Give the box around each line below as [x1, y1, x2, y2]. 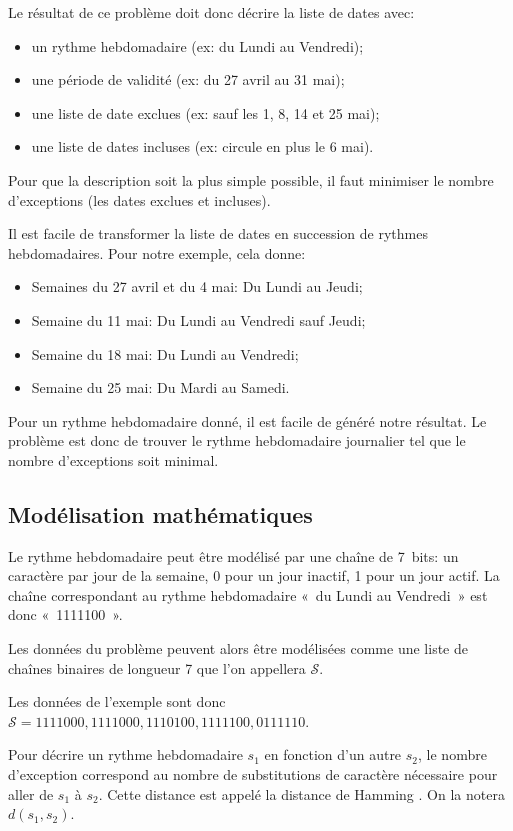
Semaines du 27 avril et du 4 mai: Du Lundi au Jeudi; [31, 276, 363, 297]
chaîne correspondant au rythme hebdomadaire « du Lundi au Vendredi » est [8, 584, 488, 605]
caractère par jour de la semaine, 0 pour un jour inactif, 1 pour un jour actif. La [8, 565, 500, 586]
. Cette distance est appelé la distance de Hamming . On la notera [98, 783, 505, 804]
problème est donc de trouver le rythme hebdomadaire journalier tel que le [8, 430, 466, 451]
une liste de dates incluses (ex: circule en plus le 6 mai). [31, 136, 374, 157]
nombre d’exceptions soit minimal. [8, 449, 219, 470]
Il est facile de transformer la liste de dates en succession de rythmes [8, 223, 428, 244]
